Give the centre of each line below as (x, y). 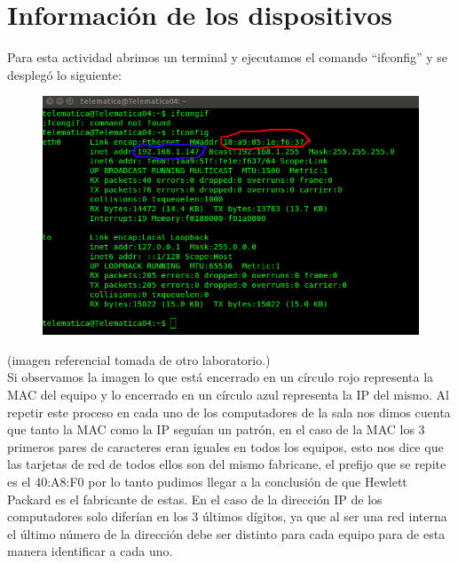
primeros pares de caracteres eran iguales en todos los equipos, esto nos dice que (225, 446)
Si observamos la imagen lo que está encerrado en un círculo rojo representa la (221, 377)
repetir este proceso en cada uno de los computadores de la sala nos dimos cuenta (229, 412)
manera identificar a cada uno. (90, 551)
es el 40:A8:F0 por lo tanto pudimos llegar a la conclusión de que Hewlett (207, 481)
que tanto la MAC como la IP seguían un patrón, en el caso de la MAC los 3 (216, 429)
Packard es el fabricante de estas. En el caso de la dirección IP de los (195, 499)
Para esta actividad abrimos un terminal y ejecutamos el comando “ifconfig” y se (228, 57)
